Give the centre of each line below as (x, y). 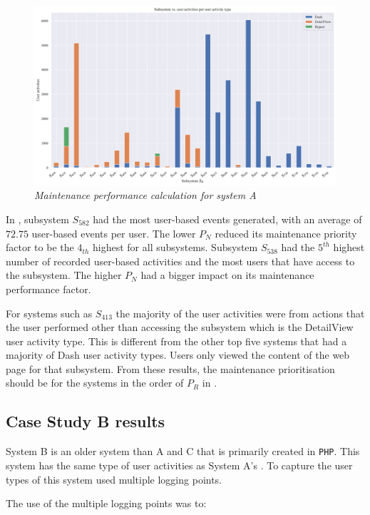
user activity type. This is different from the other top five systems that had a (176, 341)
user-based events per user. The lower (114, 233)
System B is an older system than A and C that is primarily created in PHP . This (183, 451)
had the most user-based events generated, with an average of (227, 219)
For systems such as (49, 313)
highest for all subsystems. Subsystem (175, 247)
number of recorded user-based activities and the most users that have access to (180, 261)
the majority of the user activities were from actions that (240, 313)
